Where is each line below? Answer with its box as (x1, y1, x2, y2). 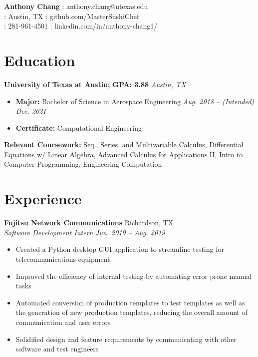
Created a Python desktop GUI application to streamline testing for (15, 244, 224, 254)
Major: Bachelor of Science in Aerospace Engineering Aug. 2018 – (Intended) (15, 96, 255, 106)
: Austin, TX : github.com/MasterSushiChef (4, 11, 139, 21)
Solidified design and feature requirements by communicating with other (15, 333, 237, 344)
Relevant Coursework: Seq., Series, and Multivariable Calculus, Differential (4, 139, 244, 150)
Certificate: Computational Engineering (15, 122, 142, 133)
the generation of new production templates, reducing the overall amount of (15, 307, 248, 317)
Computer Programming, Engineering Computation (4, 159, 162, 169)
